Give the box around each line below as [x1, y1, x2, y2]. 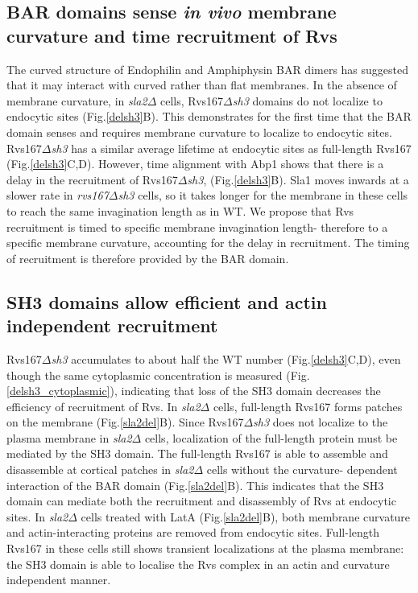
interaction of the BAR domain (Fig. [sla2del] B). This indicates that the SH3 [6, 476, 384, 493]
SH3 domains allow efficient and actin [6, 289, 327, 314]
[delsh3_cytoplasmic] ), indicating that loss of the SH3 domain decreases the [6, 382, 381, 399]
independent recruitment [6, 313, 218, 338]
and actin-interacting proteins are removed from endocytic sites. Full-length [6, 524, 380, 541]
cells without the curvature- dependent [206, 461, 398, 478]
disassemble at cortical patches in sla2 [6, 461, 194, 478]
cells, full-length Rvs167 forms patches [213, 397, 403, 414]
